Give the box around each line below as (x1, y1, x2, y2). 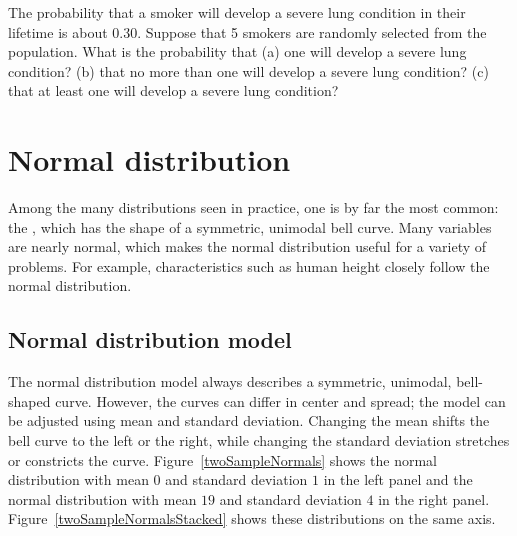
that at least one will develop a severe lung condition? (8, 80, 339, 101)
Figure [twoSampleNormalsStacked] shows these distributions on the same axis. (8, 508, 496, 529)
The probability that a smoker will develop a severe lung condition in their (8, 2, 466, 22)
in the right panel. (378, 488, 490, 509)
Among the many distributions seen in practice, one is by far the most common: (8, 197, 499, 218)
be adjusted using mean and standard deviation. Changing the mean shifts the (8, 410, 490, 431)
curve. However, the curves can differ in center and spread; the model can (55, 390, 506, 411)
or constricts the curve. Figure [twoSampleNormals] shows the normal (8, 449, 437, 470)
